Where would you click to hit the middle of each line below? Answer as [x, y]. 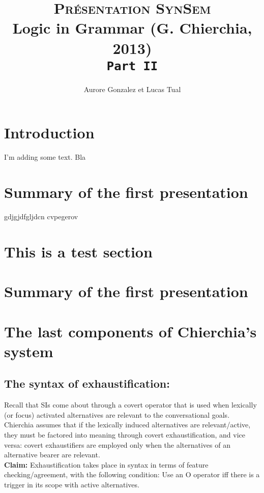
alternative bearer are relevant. [52, 455]
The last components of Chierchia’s [130, 331]
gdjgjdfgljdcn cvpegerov [41, 216]
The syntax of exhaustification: [87, 383]
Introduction [49, 133]
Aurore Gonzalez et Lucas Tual [132, 89]
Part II [132, 66]
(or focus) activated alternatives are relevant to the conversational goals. [117, 414]
